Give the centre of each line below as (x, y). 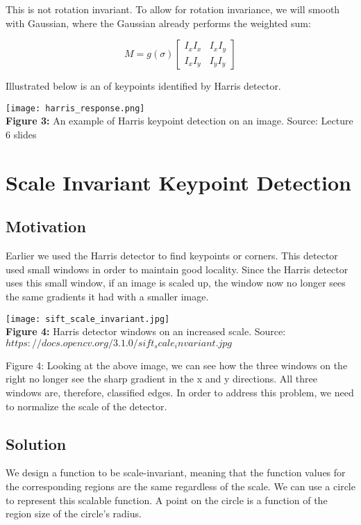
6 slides (21, 135)
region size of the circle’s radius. (74, 514)
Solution (36, 443)
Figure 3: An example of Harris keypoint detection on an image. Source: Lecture (179, 121)
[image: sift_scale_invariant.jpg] (88, 319)
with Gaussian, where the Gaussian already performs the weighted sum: (158, 23)
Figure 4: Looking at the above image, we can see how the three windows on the (177, 365)
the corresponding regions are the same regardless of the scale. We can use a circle (180, 486)
